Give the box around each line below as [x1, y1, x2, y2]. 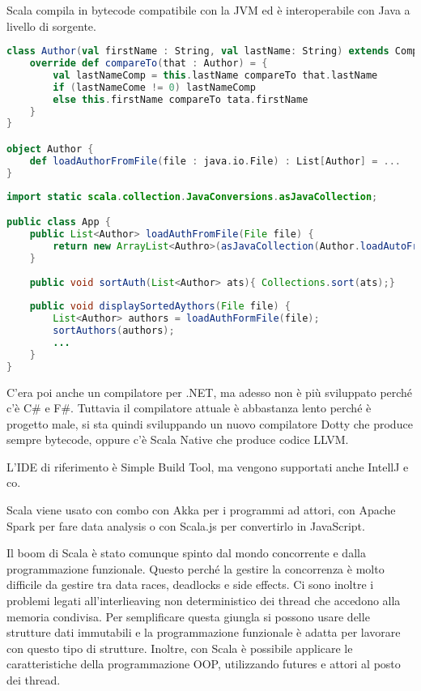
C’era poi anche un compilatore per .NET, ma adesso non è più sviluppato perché [6, 383, 413, 400]
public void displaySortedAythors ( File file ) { [29, 301, 291, 313]
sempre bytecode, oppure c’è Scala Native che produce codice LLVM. [6, 431, 349, 448]
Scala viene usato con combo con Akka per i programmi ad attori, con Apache [6, 501, 396, 518]
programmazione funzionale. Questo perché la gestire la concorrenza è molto [6, 560, 385, 577]
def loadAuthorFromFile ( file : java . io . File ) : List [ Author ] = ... [29, 155, 402, 167]
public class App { [6, 216, 111, 228]
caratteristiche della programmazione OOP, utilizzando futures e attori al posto [6, 655, 401, 672]
